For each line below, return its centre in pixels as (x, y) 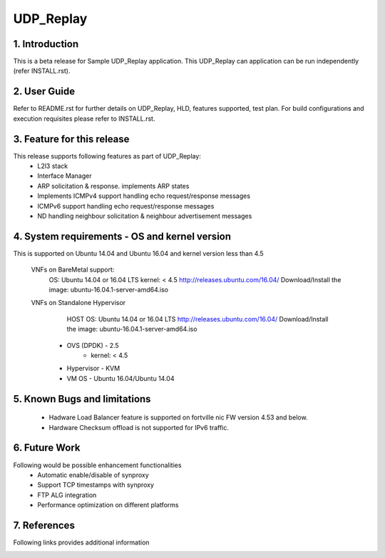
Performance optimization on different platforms (108, 505)
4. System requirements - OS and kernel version (122, 236)
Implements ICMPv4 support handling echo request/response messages (144, 196)
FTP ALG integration (67, 495)
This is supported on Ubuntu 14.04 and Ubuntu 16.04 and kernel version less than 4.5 (138, 253)
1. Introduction (46, 44)
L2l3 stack (53, 166)
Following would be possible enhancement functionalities (97, 465)
